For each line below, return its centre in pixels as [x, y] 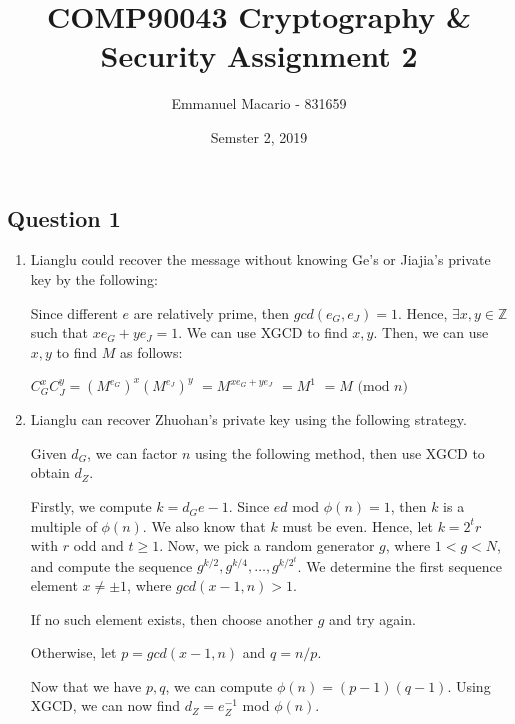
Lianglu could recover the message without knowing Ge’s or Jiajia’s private [260, 259]
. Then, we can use [431, 332]
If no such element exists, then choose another [172, 618]
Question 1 [64, 217]
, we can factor [132, 452]
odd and [98, 545]
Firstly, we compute [91, 506]
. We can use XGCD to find [263, 332]
